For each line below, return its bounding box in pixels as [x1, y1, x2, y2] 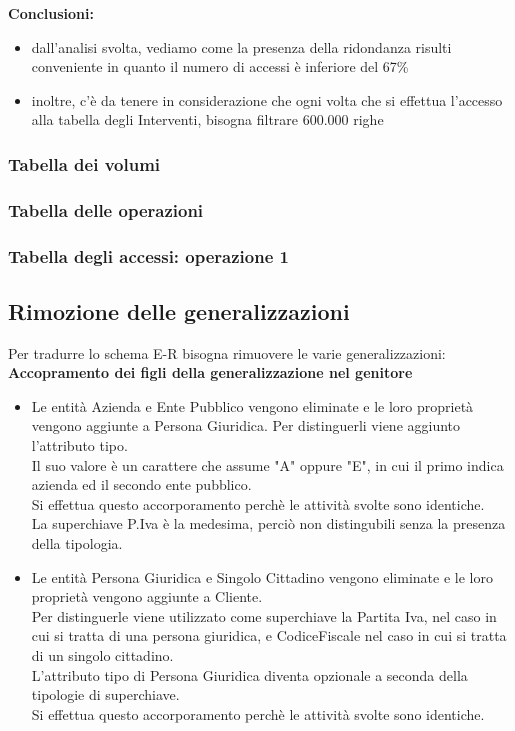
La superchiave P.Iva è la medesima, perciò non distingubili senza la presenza [31, 513, 506, 534]
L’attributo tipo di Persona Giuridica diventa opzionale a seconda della [31, 664, 468, 685]
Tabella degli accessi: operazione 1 [8, 243, 289, 268]
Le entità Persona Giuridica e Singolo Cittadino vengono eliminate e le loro [31, 566, 493, 587]
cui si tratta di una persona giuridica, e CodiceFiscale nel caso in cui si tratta [31, 625, 507, 646]
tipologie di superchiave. [31, 684, 180, 705]
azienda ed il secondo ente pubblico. [31, 474, 252, 495]
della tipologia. [31, 533, 123, 554]
